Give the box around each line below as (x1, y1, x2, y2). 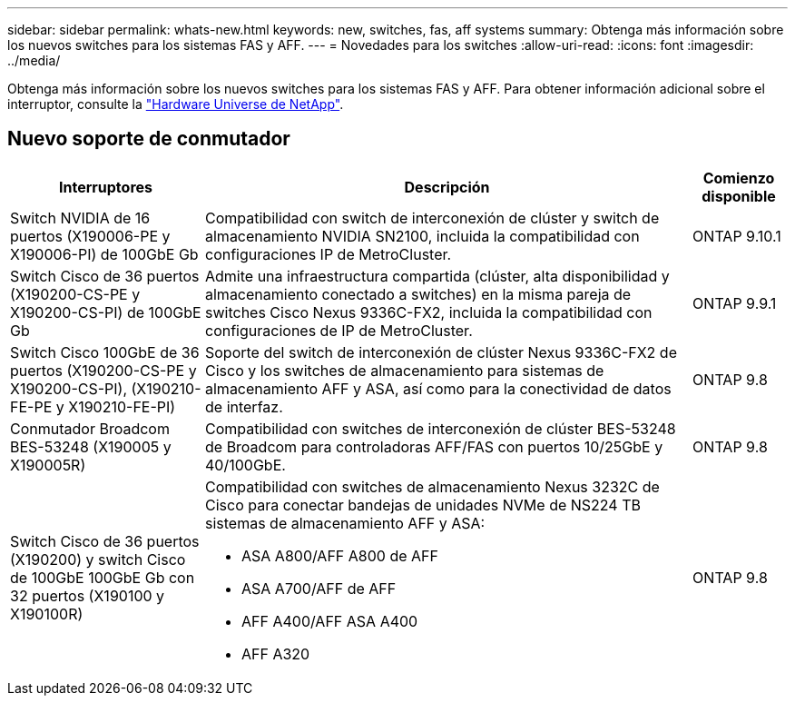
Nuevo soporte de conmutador (7, 127, 290, 151)
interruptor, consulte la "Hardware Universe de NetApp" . (7, 96, 344, 112)
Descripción (404, 177, 490, 196)
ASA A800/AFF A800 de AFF (241, 546, 438, 565)
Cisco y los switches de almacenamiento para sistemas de (205, 361, 604, 380)
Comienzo (702, 168, 775, 187)
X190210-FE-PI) (68, 397, 176, 416)
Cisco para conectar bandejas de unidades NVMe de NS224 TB (205, 495, 641, 514)
